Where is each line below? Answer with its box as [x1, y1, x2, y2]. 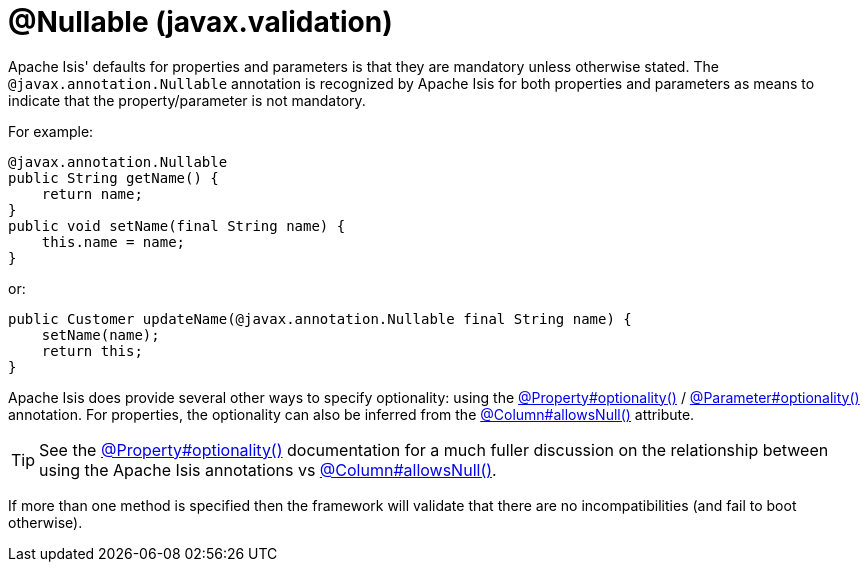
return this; [41, 342, 143, 359]
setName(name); [41, 326, 160, 343]
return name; [41, 185, 143, 202]
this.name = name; [41, 233, 186, 250]
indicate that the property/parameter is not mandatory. [8, 91, 366, 109]
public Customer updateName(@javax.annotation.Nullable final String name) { [8, 310, 632, 327]
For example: [8, 122, 94, 140]
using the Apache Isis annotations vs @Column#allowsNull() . [39, 459, 497, 480]
